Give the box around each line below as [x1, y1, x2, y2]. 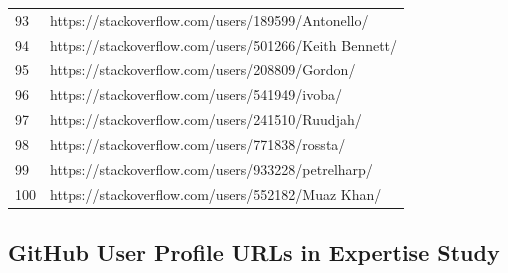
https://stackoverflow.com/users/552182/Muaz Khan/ [50, 183, 382, 204]
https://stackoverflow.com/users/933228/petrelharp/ [50, 158, 373, 179]
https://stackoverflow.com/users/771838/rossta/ [50, 133, 346, 154]
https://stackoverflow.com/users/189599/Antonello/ [50, 9, 369, 30]
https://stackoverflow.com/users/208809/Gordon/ [50, 59, 356, 80]
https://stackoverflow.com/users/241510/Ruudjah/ [50, 109, 362, 130]
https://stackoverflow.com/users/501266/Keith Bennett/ [50, 34, 398, 55]
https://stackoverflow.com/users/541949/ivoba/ [50, 84, 343, 105]
